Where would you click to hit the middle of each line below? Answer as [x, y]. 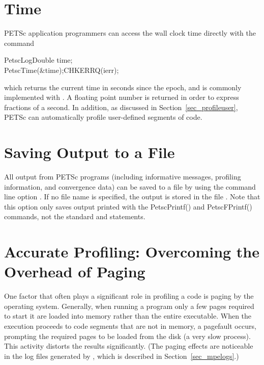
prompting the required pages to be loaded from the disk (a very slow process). [127, 336]
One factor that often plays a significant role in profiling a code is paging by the [129, 296]
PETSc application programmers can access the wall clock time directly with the [130, 33]
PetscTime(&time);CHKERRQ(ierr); [62, 70]
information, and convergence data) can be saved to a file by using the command [130, 186]
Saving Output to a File [90, 152]
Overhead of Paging [75, 271]
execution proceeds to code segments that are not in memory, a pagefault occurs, [130, 326]
